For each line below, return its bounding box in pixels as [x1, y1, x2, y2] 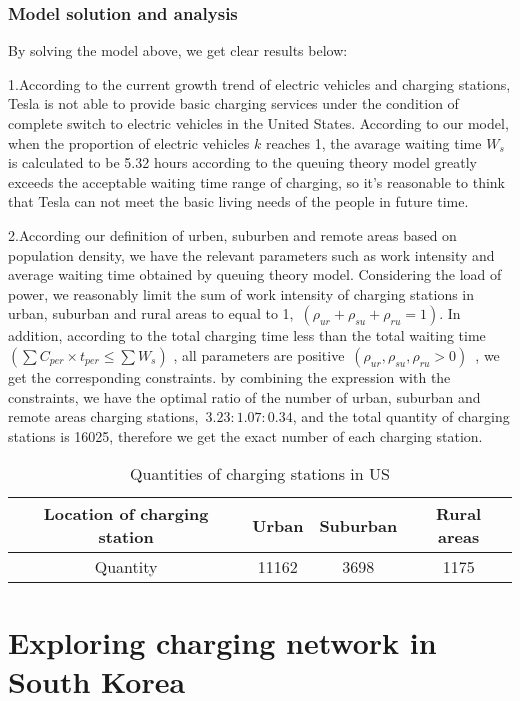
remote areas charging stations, [8, 406, 199, 427]
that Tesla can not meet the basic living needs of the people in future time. [8, 191, 469, 212]
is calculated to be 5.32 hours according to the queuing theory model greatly [8, 152, 477, 173]
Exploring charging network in [8, 621, 437, 662]
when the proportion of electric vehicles [8, 132, 250, 153]
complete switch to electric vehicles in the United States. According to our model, [8, 113, 509, 133]
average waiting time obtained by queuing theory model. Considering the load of [8, 264, 502, 285]
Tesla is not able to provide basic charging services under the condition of [8, 93, 459, 114]
